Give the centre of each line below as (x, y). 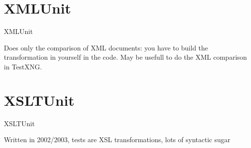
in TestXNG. (23, 66)
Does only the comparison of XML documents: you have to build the (106, 47)
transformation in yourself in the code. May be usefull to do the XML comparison (125, 57)
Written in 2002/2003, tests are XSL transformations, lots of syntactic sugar (117, 140)
